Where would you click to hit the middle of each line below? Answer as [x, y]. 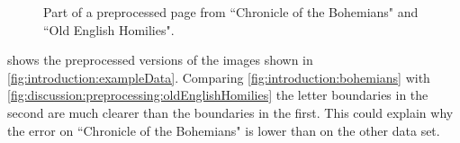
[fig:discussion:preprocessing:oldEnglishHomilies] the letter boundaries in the [218, 95]
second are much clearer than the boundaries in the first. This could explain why [230, 112]
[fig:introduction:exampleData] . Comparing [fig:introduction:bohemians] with [219, 77]
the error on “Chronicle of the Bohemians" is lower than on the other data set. [224, 130]
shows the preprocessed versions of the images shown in [160, 60]
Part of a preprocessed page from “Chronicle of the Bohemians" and [231, 12]
